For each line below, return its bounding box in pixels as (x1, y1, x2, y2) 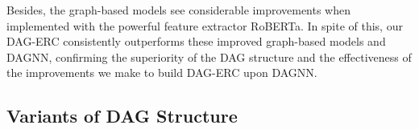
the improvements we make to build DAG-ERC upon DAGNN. (6, 64, 317, 81)
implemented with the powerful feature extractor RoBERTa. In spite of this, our (6, 17, 403, 34)
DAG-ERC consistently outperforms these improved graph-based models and (6, 33, 386, 50)
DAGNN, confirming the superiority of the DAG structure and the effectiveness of (6, 48, 412, 65)
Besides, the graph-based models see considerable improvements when (6, 2, 351, 18)
